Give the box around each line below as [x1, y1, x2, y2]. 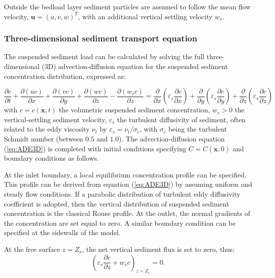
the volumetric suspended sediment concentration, [59, 104, 210, 115]
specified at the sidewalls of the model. [4, 227, 121, 238]
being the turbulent [168, 124, 227, 134]
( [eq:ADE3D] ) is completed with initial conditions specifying [4, 143, 186, 153]
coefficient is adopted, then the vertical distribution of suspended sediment [4, 198, 229, 208]
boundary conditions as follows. [4, 153, 99, 163]
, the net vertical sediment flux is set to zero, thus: [82, 243, 235, 254]
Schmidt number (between [4, 133, 83, 143]
